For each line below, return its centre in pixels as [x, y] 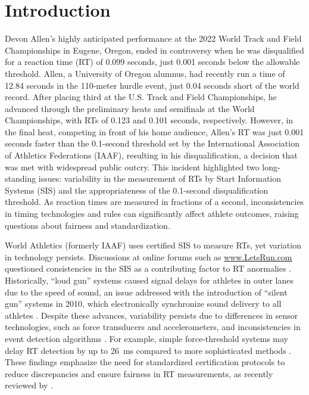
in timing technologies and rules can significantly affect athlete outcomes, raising [152, 214]
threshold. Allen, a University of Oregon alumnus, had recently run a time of [145, 73]
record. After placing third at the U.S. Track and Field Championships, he [141, 97]
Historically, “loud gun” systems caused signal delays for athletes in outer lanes [149, 280]
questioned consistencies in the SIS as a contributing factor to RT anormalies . [148, 268]
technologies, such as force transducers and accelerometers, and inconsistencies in [153, 327]
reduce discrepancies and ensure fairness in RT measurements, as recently [139, 373]
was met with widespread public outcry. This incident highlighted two [132, 167]
